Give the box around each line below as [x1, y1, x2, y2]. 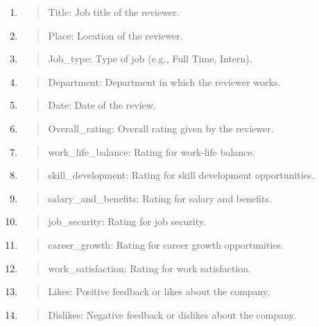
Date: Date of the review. [48, 98, 156, 112]
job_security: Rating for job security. [48, 214, 206, 229]
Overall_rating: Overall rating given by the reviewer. [48, 121, 274, 135]
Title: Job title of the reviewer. [48, 5, 180, 19]
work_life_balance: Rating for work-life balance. [48, 144, 255, 159]
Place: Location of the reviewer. [48, 28, 183, 42]
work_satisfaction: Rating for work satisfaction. [48, 260, 251, 275]
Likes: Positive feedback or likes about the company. [48, 284, 270, 299]
